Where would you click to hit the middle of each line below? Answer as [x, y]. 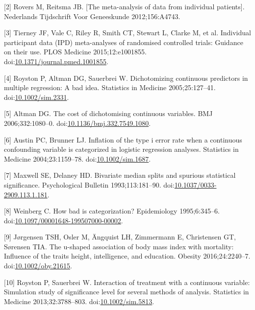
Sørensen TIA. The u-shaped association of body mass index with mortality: [119, 246]
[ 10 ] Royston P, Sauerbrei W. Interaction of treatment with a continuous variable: [127, 282]
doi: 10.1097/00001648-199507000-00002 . [64, 220]
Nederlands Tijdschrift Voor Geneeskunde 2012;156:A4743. [92, 16]
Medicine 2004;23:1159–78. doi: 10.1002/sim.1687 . [77, 158]
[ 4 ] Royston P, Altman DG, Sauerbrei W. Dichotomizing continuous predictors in [126, 78]
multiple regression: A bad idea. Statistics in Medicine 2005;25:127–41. [110, 87]
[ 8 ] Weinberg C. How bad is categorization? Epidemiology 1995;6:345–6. [112, 211]
